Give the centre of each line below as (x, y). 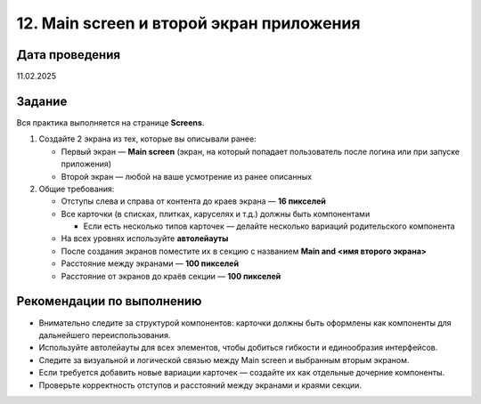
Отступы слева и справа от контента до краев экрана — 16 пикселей (194, 201)
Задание (42, 101)
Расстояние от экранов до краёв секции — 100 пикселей (171, 276)
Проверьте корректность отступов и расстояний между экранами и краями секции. (200, 385)
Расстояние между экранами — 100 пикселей (150, 263)
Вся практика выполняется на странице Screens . (110, 122)
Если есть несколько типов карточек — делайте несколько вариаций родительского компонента (269, 226)
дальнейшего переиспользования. (105, 335)
